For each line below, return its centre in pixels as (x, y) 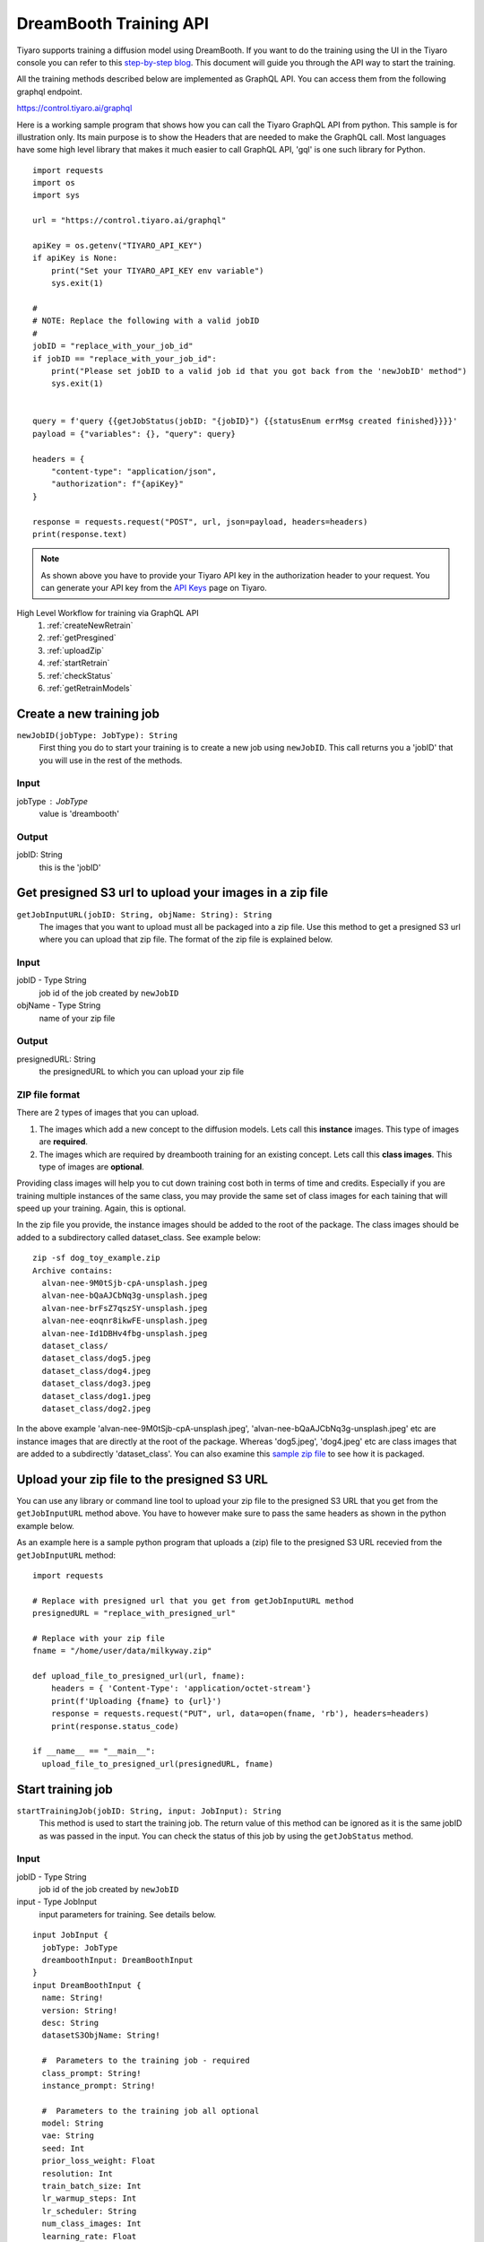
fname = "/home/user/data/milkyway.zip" (122, 1651)
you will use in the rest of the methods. (111, 760)
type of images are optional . (92, 1167)
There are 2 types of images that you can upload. (108, 1113)
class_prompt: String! (91, 2073)
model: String (73, 2124)
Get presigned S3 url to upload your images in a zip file (173, 893)
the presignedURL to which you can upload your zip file (142, 1072)
